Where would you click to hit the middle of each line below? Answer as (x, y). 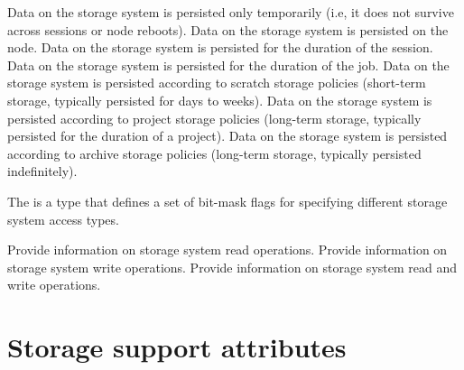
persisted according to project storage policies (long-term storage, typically (214, 118)
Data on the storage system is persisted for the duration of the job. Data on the (228, 65)
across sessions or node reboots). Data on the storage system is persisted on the (228, 29)
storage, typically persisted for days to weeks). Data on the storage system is (220, 100)
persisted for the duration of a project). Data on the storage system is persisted (227, 136)
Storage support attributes (177, 347)
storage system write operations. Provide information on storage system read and (232, 267)
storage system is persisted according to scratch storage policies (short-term (217, 83)
